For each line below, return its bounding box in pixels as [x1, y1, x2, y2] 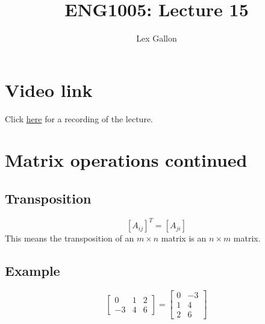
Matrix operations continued [5, 148, 248, 172]
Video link [5, 77, 93, 102]
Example [5, 261, 60, 280]
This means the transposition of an [5, 232, 134, 245]
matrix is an [161, 232, 207, 245]
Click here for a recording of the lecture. [5, 112, 153, 125]
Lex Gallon [136, 32, 177, 45]
